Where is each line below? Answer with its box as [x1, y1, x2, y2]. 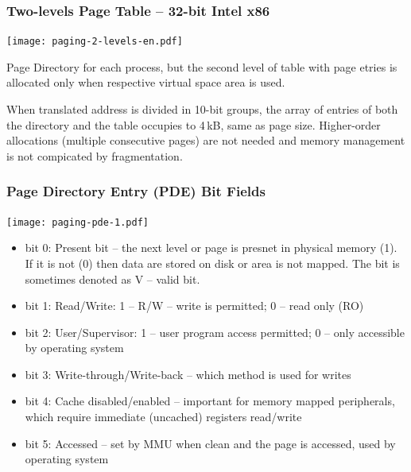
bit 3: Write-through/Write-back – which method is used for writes [25, 366, 351, 382]
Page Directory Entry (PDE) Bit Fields [6, 181, 266, 201]
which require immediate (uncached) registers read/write [25, 408, 302, 425]
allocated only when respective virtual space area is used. [6, 74, 285, 91]
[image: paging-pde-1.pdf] [6, 216, 149, 228]
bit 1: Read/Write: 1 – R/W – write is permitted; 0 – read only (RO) [25, 297, 364, 314]
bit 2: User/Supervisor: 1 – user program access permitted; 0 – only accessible [25, 323, 405, 340]
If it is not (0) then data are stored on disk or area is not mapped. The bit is [25, 254, 400, 271]
